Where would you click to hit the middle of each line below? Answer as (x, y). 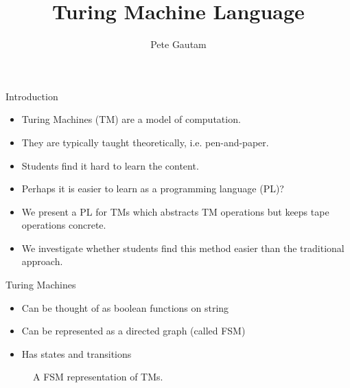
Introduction (32, 96)
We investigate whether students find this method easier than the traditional (183, 248)
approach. (42, 261)
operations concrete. (64, 225)
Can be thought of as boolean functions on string (125, 307)
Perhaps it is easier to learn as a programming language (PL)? (153, 189)
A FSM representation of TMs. (98, 377)
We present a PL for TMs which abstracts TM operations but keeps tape (175, 211)
